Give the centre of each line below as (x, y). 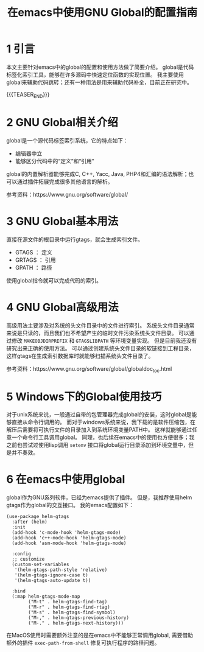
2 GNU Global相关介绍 (62, 122)
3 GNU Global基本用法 (62, 221)
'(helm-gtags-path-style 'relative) (61, 570)
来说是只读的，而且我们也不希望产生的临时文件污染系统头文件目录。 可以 (98, 333)
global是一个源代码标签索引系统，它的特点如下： (68, 140)
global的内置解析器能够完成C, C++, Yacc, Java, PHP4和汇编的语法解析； (97, 174)
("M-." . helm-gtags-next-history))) (76, 623)
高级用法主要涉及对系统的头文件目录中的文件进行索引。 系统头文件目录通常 (100, 325)
